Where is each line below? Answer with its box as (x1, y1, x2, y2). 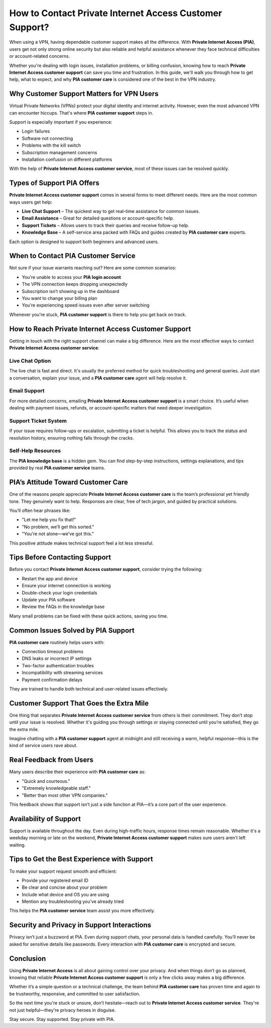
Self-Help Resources (9, 447, 61, 454)
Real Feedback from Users (9, 756, 94, 764)
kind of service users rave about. (9, 743, 78, 749)
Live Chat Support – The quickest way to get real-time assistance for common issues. (22, 209, 200, 215)
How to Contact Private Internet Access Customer (9, 8, 222, 19)
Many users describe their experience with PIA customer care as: (9, 769, 146, 775)
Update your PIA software (22, 596, 75, 602)
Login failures (22, 128, 50, 134)
